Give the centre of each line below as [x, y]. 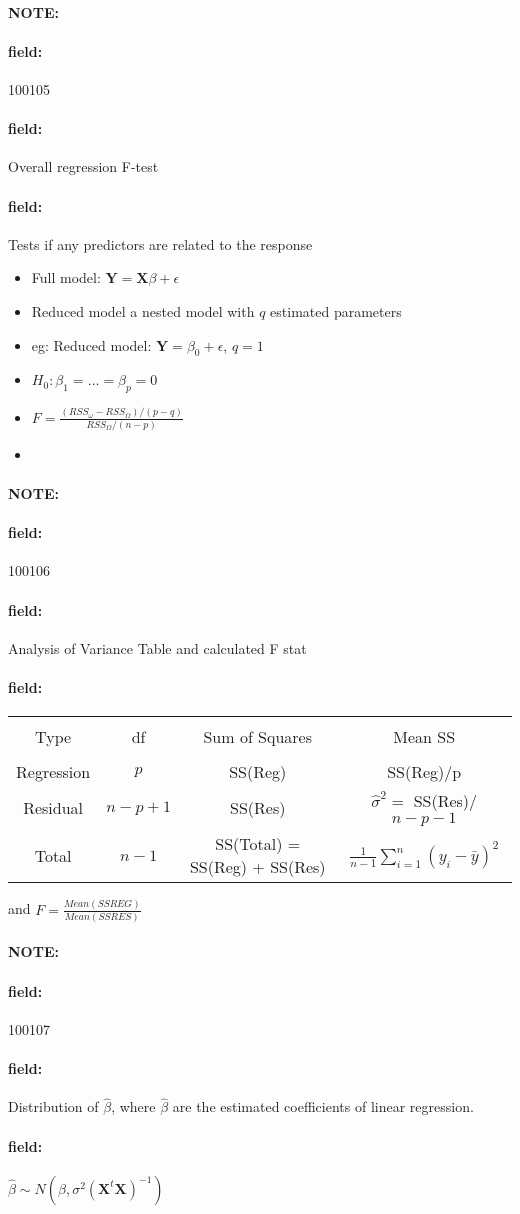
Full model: [66, 277]
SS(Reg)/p [424, 772]
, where [133, 1106]
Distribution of [53, 1106]
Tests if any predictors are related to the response [160, 243]
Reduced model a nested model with [143, 310]
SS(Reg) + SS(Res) [257, 867]
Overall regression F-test [83, 166]
